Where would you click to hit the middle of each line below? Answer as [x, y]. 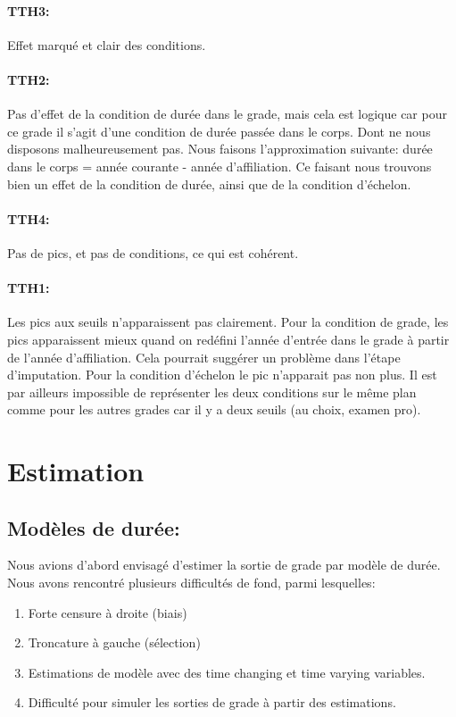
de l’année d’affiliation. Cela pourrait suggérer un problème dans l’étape [204, 357]
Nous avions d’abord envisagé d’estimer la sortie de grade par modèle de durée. [224, 565]
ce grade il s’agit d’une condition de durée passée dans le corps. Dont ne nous [219, 131]
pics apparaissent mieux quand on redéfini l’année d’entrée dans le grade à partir [228, 339]
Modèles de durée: [94, 527]
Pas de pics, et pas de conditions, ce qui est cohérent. [153, 252]
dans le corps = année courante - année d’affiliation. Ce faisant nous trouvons [220, 166]
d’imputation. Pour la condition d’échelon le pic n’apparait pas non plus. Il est [222, 375]
